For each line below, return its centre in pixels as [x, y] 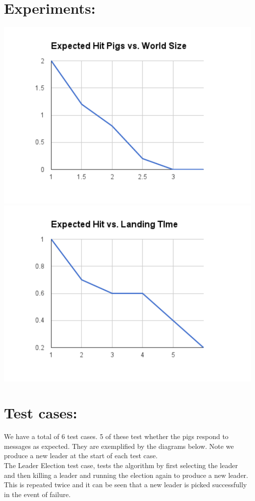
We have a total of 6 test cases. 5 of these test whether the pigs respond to [116, 436]
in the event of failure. [37, 494]
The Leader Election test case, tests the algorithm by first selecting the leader [121, 465]
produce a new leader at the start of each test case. [81, 456]
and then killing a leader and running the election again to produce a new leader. [126, 475]
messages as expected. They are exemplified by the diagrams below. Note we [119, 446]
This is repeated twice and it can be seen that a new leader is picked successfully [126, 485]
